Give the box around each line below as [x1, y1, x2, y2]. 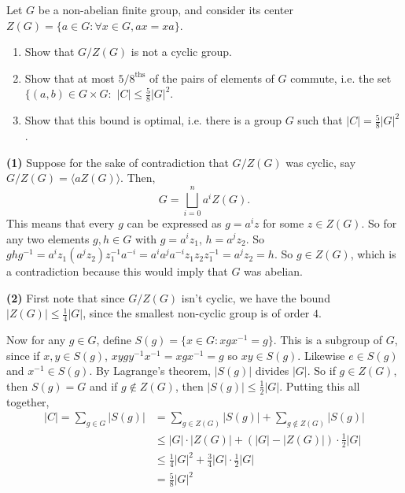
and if [89, 377, 118, 394]
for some [263, 214, 304, 231]
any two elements [6, 230, 90, 246]
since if [6, 347, 40, 363]
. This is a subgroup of [273, 332, 383, 348]
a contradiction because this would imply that [6, 263, 228, 280]
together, [6, 393, 50, 410]
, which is [350, 246, 396, 262]
